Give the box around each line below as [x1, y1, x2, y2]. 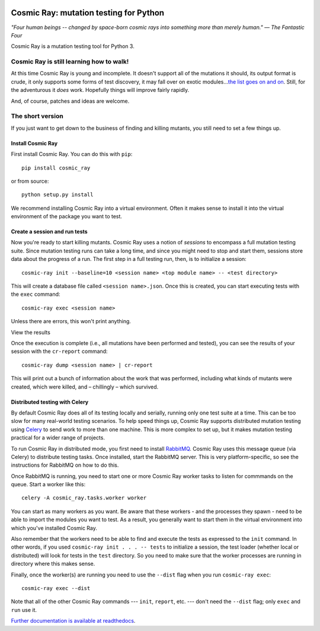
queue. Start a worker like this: [11, 481, 86, 488]
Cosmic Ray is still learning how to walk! [11, 58, 129, 66]
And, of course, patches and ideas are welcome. [11, 97, 130, 104]
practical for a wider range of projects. [11, 434, 105, 441]
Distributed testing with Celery [11, 398, 89, 406]
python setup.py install [21, 192, 94, 198]
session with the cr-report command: [11, 348, 108, 355]
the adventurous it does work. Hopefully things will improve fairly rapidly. [11, 87, 190, 94]
